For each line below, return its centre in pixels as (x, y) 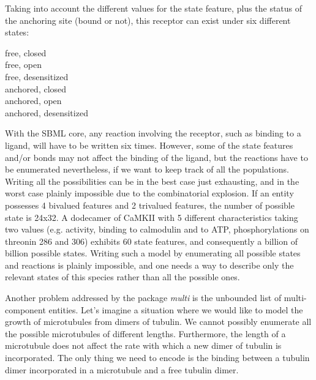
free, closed (26, 52)
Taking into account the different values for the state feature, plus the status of (154, 8)
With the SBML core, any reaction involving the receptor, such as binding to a (153, 133)
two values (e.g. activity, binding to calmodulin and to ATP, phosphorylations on (157, 229)
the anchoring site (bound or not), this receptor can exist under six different (148, 20)
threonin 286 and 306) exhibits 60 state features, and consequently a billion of (151, 241)
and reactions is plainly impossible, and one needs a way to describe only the (149, 265)
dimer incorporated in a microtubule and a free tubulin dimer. (122, 369)
